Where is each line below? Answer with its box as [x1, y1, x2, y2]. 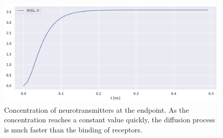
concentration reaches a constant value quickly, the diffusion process [4, 114, 215, 125]
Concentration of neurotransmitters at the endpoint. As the [4, 104, 189, 115]
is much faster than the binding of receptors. [4, 124, 142, 134]
